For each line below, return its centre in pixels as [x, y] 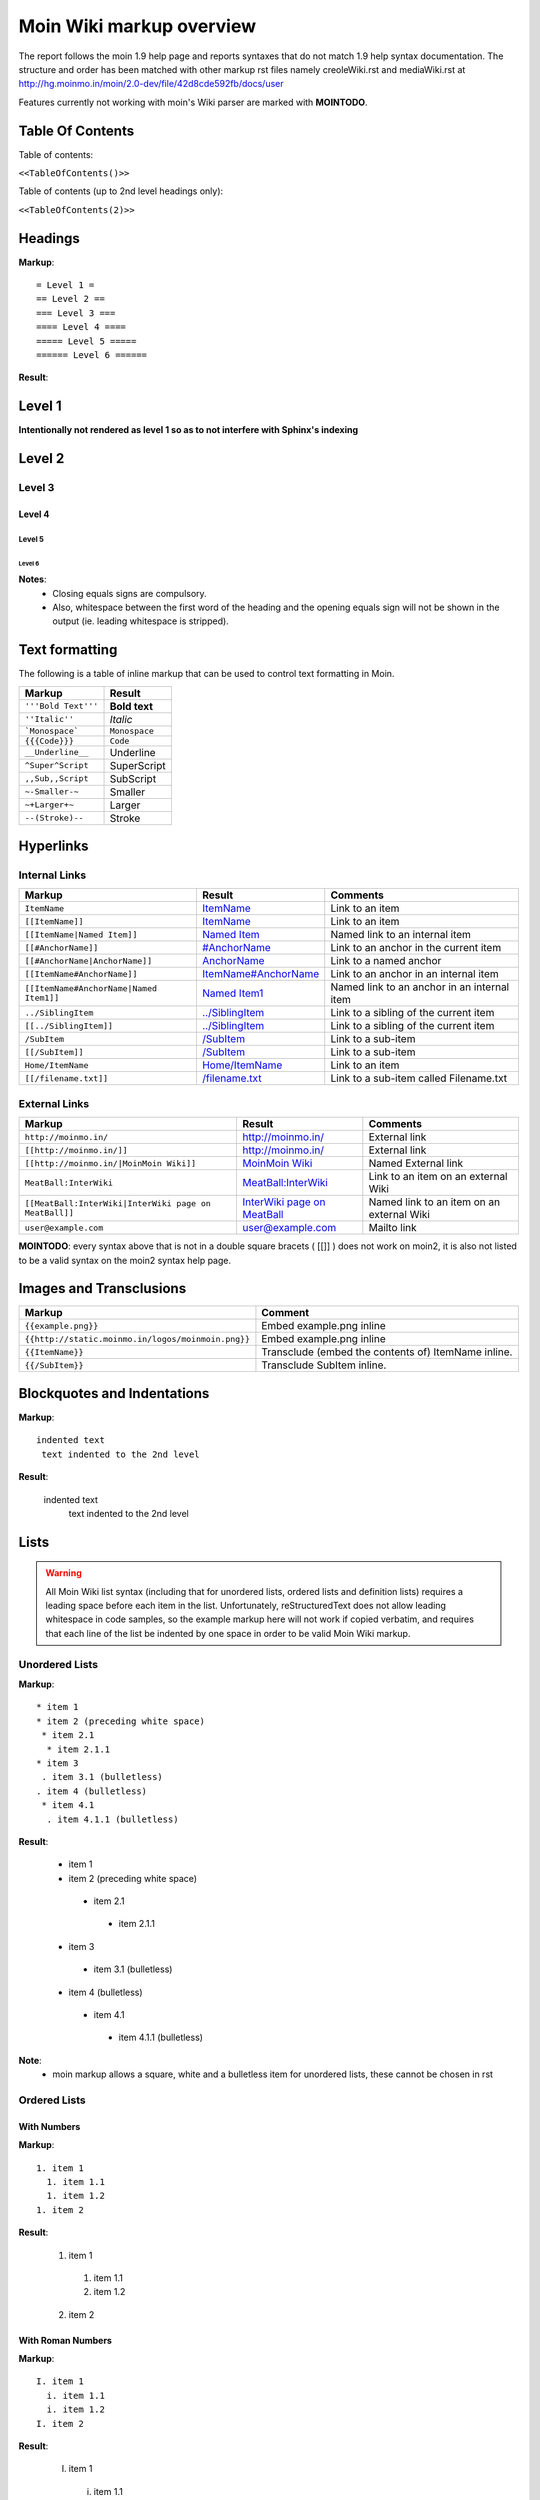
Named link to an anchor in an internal [420, 987]
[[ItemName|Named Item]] [81, 934]
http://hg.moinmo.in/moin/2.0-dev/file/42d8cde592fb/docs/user [151, 84]
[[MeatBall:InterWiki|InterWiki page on [118, 1203]
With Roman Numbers [65, 2340]
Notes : [32, 579]
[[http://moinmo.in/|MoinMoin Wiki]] [110, 1163]
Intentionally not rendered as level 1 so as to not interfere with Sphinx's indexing [188, 430]
